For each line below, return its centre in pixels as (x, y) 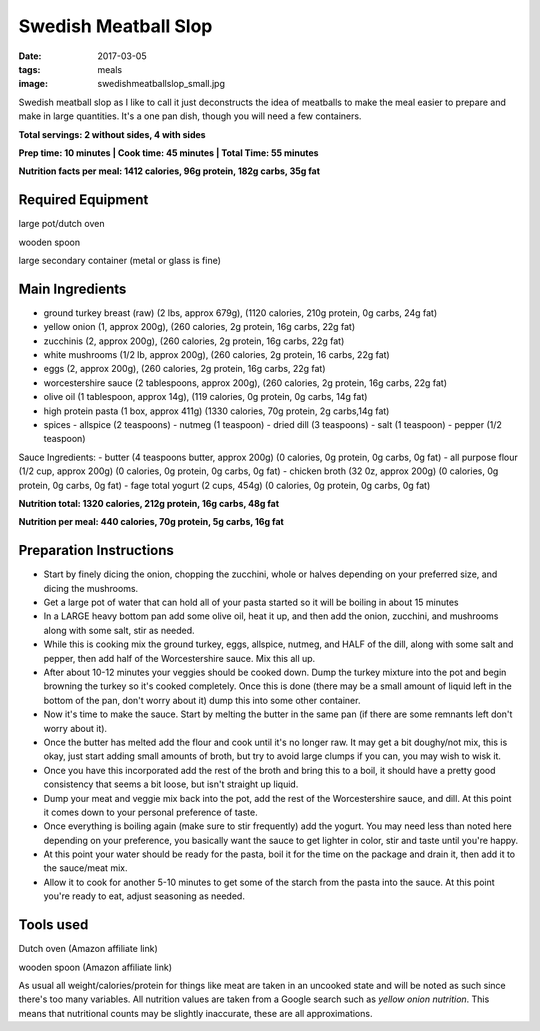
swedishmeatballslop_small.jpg (161, 84)
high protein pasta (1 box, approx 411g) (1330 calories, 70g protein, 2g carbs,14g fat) (216, 411)
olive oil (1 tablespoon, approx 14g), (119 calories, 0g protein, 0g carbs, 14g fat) (205, 397)
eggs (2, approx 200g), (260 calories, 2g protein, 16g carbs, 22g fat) (184, 369)
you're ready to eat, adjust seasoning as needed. (144, 896)
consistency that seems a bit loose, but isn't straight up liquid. (171, 784)
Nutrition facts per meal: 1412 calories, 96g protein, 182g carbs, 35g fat (169, 171)
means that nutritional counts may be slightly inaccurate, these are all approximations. (195, 1013)
